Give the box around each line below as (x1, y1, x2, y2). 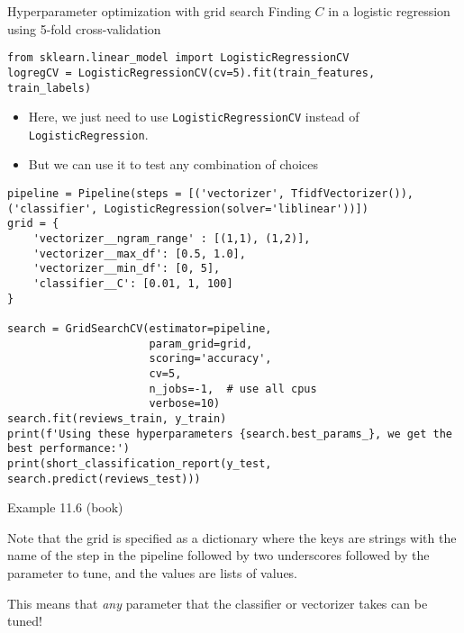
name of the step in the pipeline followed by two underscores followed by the (7, 546, 430, 565)
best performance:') (7, 442, 131, 456)
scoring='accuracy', (149, 352, 272, 366)
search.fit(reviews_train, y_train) (7, 411, 227, 425)
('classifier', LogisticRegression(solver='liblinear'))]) (7, 202, 368, 215)
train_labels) (7, 81, 92, 95)
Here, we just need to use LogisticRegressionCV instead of (28, 107, 359, 126)
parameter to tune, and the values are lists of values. (7, 563, 298, 582)
